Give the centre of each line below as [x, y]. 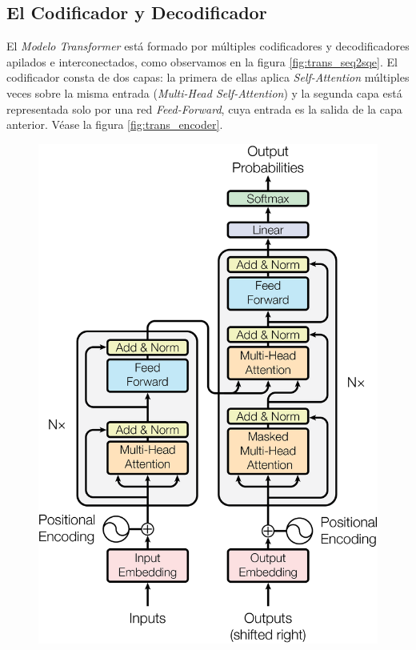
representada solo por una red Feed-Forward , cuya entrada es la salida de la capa [204, 108]
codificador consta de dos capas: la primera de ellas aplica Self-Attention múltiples [208, 77]
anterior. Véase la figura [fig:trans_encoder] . [115, 124]
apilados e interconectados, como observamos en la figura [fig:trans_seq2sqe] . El [202, 61]
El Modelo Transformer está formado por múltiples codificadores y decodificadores [208, 46]
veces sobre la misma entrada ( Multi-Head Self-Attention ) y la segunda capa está [204, 92]
